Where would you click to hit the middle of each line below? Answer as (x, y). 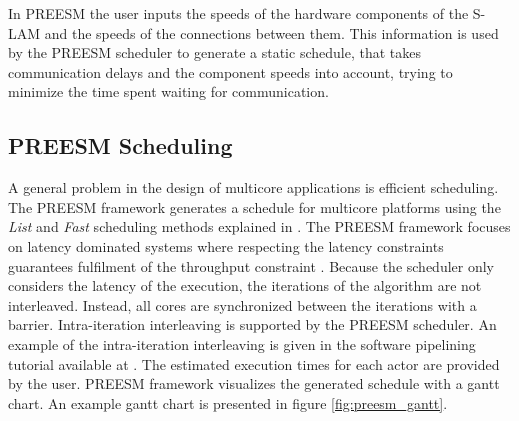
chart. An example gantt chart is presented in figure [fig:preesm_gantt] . (228, 402)
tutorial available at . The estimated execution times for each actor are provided (254, 363)
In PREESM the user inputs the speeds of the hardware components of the (238, 13)
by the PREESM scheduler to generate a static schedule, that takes (214, 52)
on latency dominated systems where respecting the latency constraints (226, 245)
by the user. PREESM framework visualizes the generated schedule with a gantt (254, 383)
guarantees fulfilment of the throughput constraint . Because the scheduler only (251, 265)
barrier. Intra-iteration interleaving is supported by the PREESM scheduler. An (252, 324)
